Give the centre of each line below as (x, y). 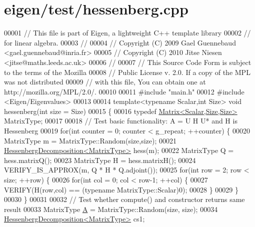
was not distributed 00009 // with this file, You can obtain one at (105, 82)
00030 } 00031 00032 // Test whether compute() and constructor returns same (124, 199)
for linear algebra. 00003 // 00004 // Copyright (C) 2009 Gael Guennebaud (120, 42)
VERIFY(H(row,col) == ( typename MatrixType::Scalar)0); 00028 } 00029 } (121, 189)
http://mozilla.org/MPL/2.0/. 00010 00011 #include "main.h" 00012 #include (124, 91)
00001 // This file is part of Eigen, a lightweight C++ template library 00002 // (127, 33)
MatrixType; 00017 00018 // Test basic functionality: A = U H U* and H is (121, 121)
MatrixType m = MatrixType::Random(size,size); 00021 (90, 140)
